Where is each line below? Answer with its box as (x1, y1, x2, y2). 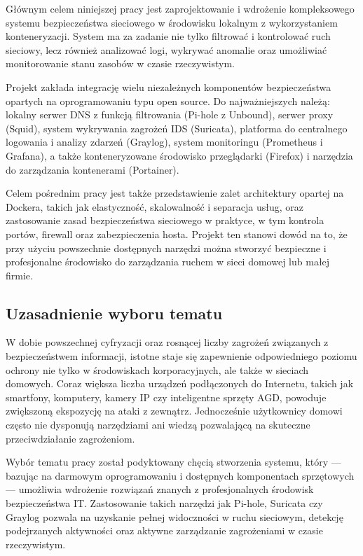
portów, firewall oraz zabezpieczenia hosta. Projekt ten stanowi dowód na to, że (6, 226, 348, 241)
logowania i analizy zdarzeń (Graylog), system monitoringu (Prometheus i (6, 134, 323, 149)
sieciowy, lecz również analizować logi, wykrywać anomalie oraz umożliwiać (6, 42, 327, 57)
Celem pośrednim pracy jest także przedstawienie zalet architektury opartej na (6, 186, 344, 200)
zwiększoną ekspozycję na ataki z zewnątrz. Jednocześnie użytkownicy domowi (6, 403, 343, 418)
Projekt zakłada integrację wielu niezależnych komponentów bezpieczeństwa (6, 79, 331, 94)
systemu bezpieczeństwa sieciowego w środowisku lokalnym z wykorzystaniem (6, 15, 338, 29)
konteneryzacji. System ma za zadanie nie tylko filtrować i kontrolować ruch (6, 29, 331, 43)
